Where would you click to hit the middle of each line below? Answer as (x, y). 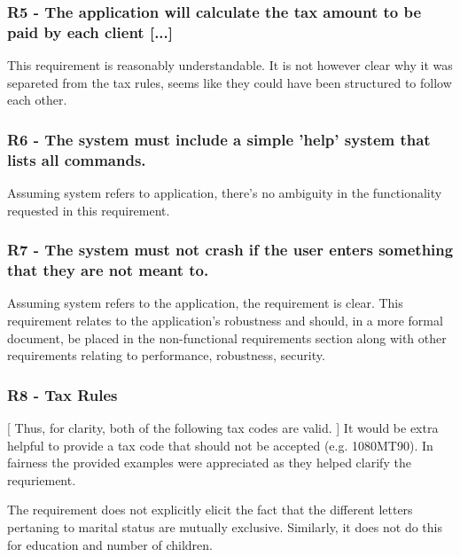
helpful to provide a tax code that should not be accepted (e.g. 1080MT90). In (220, 445)
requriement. (42, 479)
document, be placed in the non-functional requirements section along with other (227, 337)
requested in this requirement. (89, 210)
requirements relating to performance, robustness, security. (166, 355)
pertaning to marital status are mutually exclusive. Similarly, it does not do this (225, 526)
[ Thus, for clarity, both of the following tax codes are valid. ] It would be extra (223, 427)
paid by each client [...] (90, 31)
